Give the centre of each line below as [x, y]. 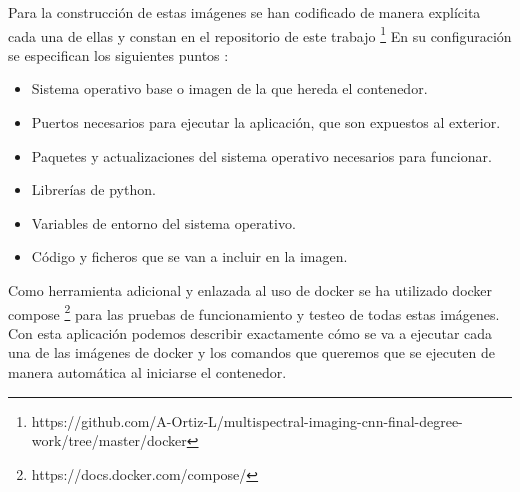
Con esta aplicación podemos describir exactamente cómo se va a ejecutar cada [250, 332]
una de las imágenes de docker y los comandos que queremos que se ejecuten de [251, 352]
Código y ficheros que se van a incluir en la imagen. [189, 256]
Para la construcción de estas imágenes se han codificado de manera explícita [244, 12]
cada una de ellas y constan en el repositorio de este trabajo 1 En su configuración [260, 34]
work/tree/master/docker [109, 440]
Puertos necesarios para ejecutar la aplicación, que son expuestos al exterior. [266, 122]
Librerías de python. [93, 189]
